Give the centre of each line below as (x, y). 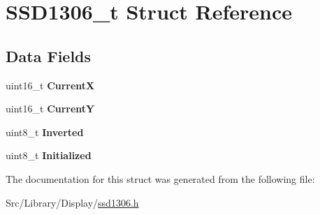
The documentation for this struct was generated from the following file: (160, 178)
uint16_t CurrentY (50, 109)
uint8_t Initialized (49, 155)
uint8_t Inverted (45, 132)
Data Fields (49, 55)
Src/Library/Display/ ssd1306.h (72, 202)
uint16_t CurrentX (50, 85)
